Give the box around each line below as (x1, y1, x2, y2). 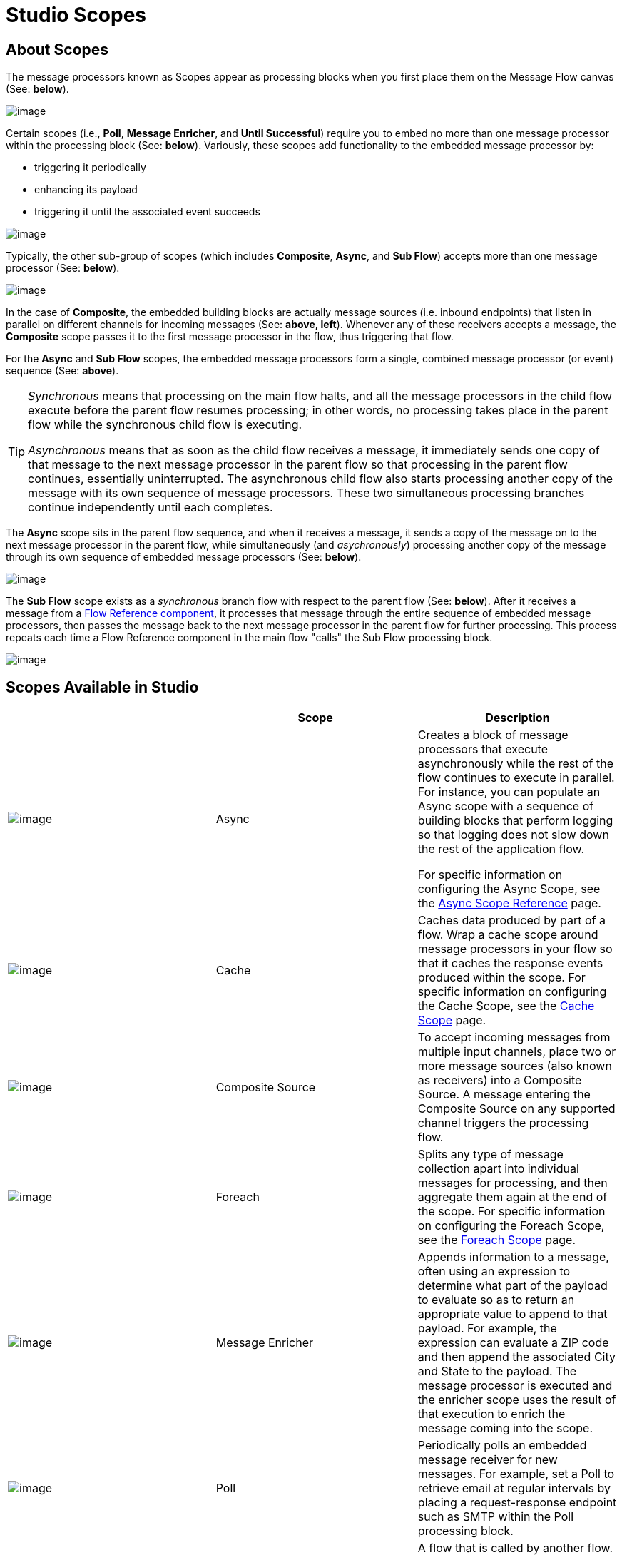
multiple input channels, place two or (417, 1044, 616, 1059)
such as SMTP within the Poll (417, 1509, 574, 1524)
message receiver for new (417, 1452, 558, 1467)
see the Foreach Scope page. (417, 1233, 576, 1248)
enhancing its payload (34, 183, 138, 196)
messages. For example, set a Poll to (417, 1467, 615, 1482)
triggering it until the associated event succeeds (34, 205, 260, 218)
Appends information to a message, (417, 1250, 609, 1265)
